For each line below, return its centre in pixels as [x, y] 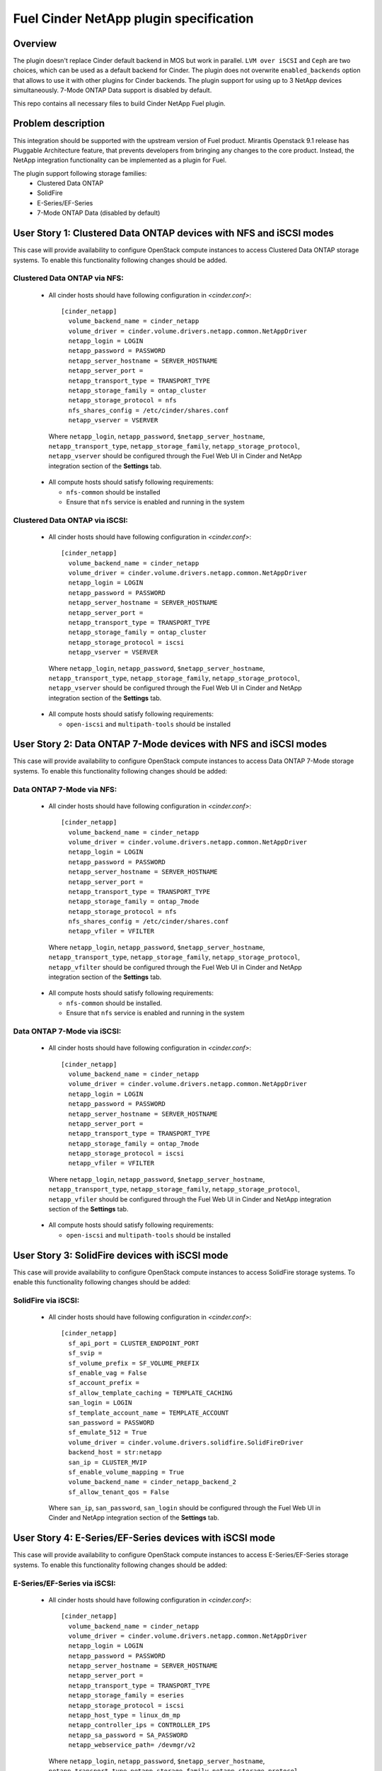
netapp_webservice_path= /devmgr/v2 [132, 1745]
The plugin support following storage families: [80, 173]
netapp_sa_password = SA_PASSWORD [128, 1735]
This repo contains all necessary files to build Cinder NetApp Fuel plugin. [119, 103]
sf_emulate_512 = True [108, 1432]
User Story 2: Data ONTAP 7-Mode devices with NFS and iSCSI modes [170, 744]
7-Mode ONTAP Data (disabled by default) [99, 213]
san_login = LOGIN [100, 1403]
